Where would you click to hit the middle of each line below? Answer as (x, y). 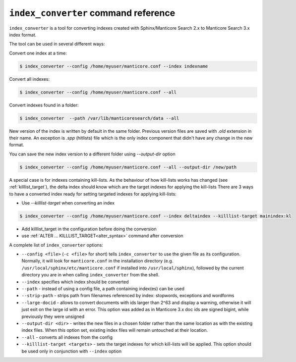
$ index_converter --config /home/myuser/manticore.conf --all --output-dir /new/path (128, 167)
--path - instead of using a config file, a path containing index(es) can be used (103, 289)
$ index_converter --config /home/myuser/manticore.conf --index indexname (114, 66)
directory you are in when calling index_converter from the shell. (90, 275)
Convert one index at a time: (38, 53)
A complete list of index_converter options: (56, 245)
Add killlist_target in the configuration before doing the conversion (89, 229)
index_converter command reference (92, 13)
